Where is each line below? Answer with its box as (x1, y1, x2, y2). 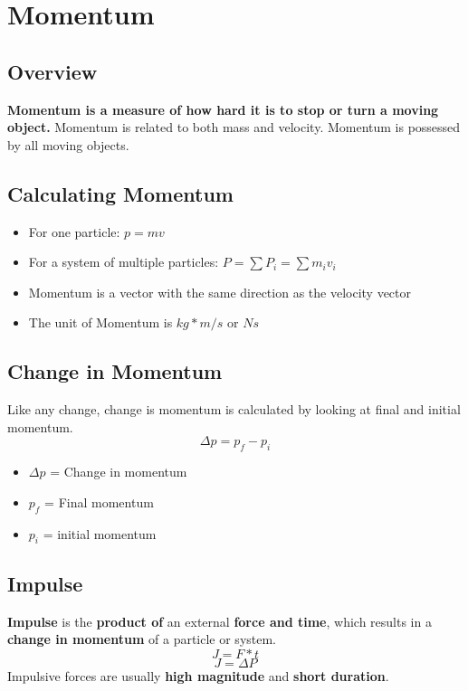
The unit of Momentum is (28, 313, 173, 332)
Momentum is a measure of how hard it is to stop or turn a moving (7, 99, 439, 118)
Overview (7, 57, 98, 85)
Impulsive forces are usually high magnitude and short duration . (7, 666, 389, 685)
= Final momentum (44, 492, 154, 511)
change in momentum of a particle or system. (7, 629, 277, 648)
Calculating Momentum (7, 179, 234, 207)
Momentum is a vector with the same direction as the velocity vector (28, 282, 412, 301)
